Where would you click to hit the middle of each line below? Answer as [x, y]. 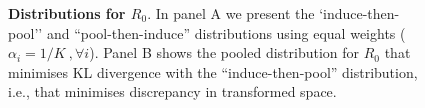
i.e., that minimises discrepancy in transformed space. [172, 91]
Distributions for [67, 13]
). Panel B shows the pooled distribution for [224, 52]
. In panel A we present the [231, 13]
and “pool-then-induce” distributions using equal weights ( [226, 32]
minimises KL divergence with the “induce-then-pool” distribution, [213, 71]
